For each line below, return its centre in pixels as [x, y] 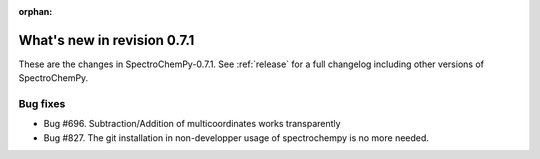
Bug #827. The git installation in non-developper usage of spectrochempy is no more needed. [236, 137]
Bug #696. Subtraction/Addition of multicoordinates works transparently [192, 124]
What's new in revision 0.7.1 [106, 40]
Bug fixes [42, 104]
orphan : [35, 11]
